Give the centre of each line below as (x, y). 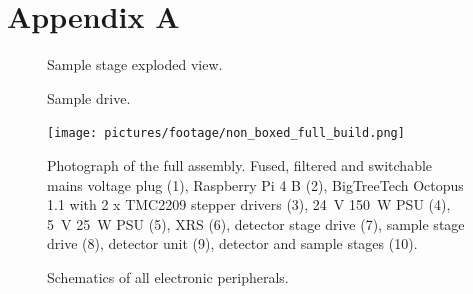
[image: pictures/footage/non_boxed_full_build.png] (226, 133)
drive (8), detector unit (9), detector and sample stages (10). (232, 243)
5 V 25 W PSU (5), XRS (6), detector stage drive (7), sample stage (256, 223)
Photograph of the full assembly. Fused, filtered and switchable (240, 164)
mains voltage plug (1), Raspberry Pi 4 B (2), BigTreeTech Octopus (255, 184)
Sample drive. (89, 97)
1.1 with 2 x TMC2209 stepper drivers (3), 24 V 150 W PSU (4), (249, 204)
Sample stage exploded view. (135, 64)
